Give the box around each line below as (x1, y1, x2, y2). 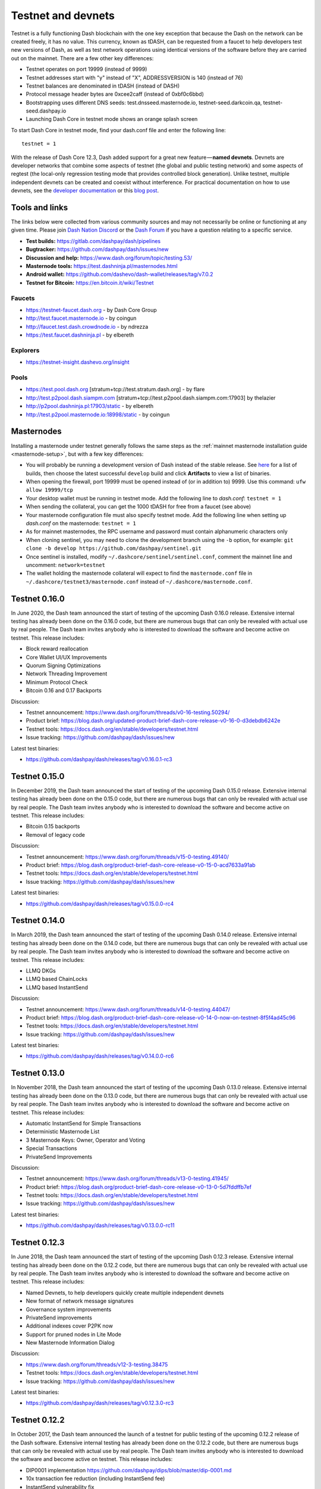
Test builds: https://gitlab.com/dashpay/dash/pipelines (26, 237, 160, 244)
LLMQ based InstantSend (26, 983, 89, 991)
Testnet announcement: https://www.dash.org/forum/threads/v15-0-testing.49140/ (26, 853, 229, 860)
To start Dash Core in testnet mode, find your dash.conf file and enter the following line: (11, 126, 226, 133)
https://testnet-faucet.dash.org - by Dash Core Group (26, 306, 157, 313)
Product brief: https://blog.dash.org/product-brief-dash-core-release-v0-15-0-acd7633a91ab (26, 861, 256, 868)
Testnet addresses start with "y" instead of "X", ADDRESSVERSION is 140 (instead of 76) (26, 74, 243, 81)
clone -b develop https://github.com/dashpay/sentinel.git (26, 545, 202, 552)
